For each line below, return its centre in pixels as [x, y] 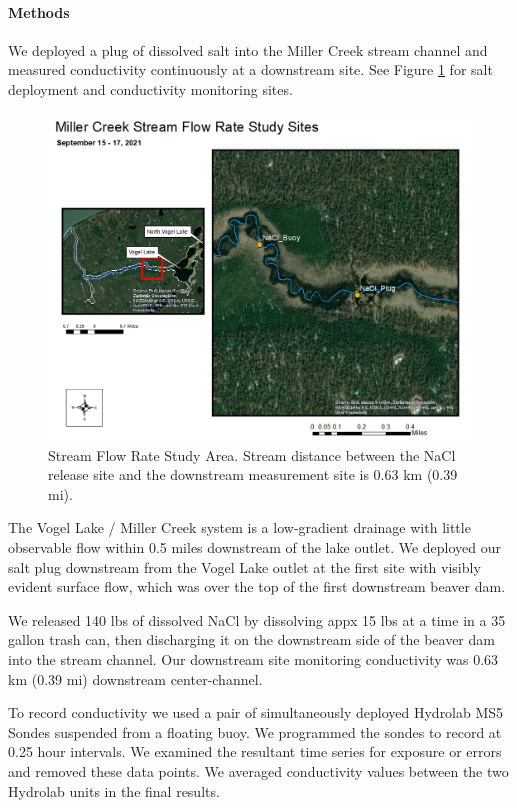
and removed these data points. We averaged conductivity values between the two [258, 771]
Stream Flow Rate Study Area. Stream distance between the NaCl [252, 454]
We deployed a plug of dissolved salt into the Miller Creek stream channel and [248, 49]
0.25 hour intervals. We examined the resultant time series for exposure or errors [255, 751]
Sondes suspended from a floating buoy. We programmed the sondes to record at [255, 731]
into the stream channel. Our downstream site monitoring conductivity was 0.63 [253, 659]
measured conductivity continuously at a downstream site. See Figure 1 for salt [250, 69]
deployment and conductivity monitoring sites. [150, 88]
